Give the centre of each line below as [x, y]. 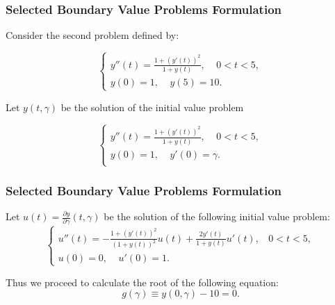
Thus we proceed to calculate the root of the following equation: [142, 282]
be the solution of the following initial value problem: [217, 216]
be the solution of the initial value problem [152, 107]
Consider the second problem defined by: [92, 35]
